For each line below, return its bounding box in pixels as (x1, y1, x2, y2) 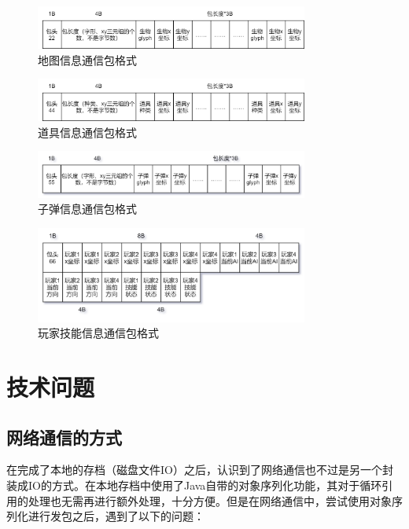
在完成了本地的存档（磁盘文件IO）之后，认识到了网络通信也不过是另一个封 (6, 461, 393, 478)
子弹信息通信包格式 (38, 200, 137, 217)
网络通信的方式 (6, 424, 122, 449)
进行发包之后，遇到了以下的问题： (28, 508, 204, 524)
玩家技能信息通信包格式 (38, 325, 159, 341)
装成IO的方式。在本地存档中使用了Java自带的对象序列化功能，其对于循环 (6, 477, 382, 494)
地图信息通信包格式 (38, 51, 137, 68)
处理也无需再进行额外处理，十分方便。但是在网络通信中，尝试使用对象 (28, 492, 392, 509)
